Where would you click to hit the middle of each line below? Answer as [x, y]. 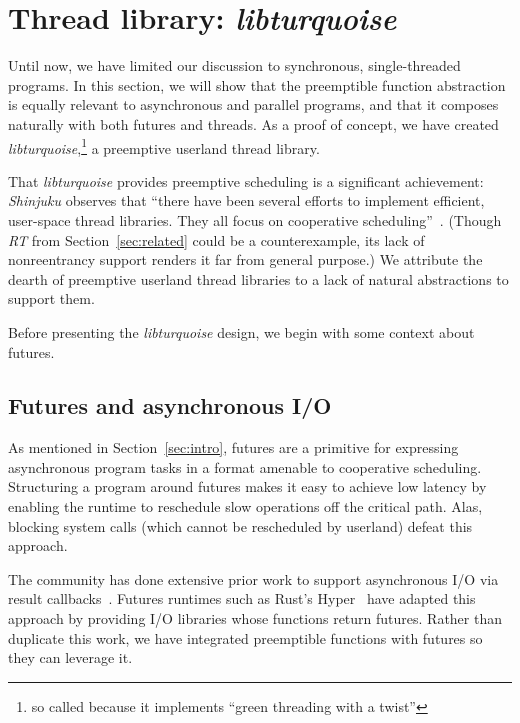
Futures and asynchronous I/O [170, 405]
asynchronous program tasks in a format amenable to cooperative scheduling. [245, 466]
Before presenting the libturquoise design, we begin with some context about [241, 331]
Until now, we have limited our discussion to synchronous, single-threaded [234, 65]
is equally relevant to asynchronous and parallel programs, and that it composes [253, 104]
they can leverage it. [70, 657]
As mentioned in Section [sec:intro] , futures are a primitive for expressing [233, 447]
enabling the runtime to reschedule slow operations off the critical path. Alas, [245, 506]
